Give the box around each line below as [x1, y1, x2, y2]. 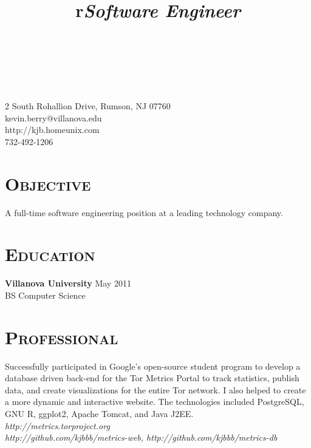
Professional [5, 324, 118, 349]
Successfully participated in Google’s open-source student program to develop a [5, 359, 301, 372]
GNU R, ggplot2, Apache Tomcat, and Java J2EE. [5, 407, 194, 420]
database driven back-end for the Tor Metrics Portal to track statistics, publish [5, 372, 299, 384]
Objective [5, 171, 91, 195]
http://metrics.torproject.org [5, 419, 110, 432]
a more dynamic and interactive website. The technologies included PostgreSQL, [5, 395, 304, 408]
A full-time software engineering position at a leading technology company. [5, 206, 283, 219]
